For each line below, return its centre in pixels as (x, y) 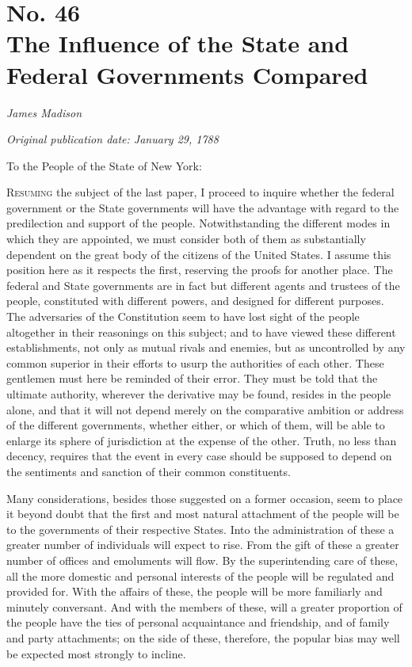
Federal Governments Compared (187, 74)
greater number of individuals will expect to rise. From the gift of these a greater (203, 545)
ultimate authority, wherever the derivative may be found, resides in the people (199, 394)
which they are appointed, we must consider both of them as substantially (186, 239)
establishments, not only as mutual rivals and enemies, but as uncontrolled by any (206, 347)
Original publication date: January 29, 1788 (113, 139)
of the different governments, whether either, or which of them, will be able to (196, 425)
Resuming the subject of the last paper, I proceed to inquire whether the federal (200, 192)
